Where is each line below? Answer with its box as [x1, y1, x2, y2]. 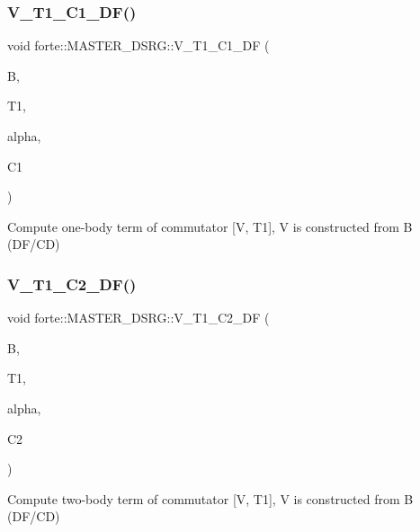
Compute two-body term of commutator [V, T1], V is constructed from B [7, 489, 414, 508]
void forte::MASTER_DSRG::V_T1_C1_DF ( [7, 36, 270, 55]
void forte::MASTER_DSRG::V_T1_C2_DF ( [7, 308, 270, 327]
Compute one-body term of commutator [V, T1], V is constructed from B [7, 217, 413, 235]
